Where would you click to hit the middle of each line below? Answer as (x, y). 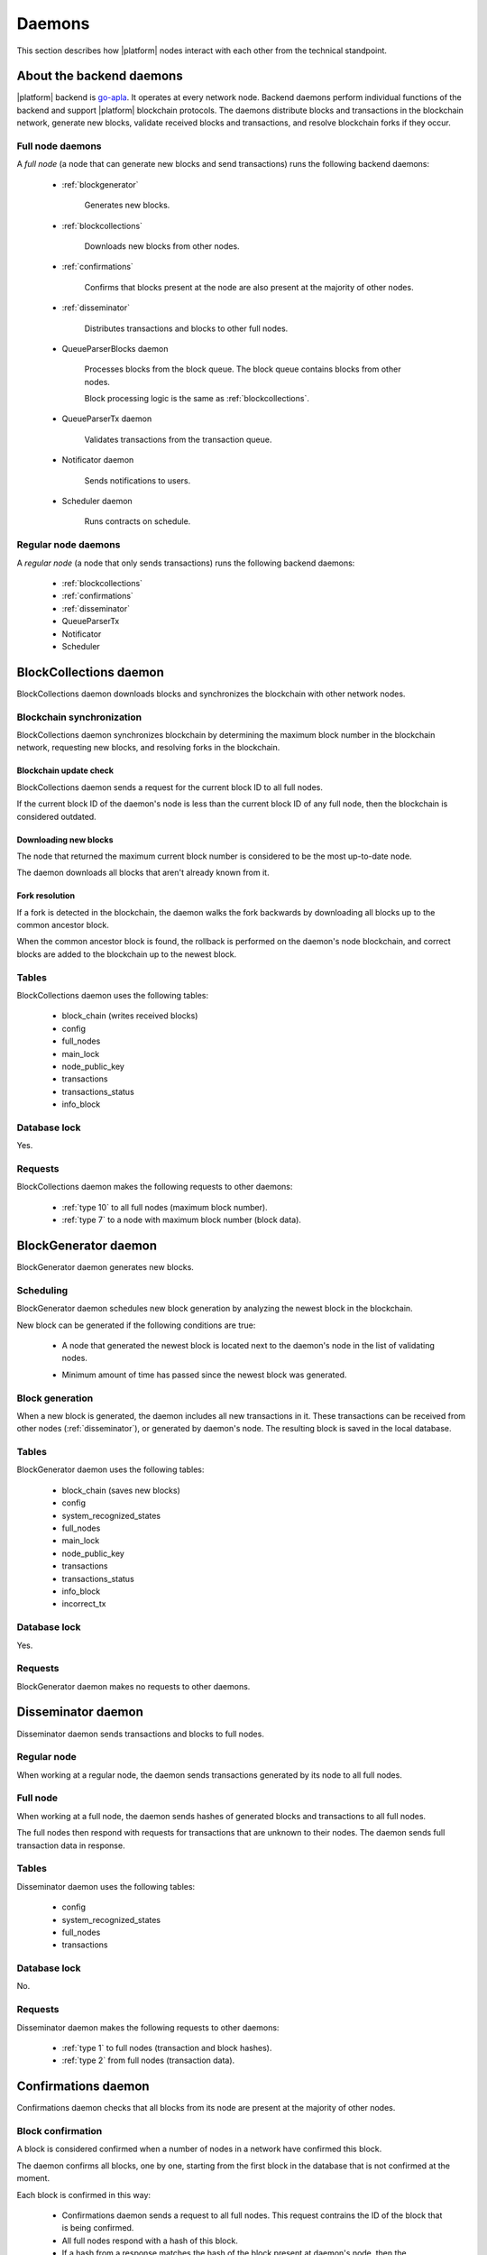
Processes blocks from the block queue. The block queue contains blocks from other (243, 369)
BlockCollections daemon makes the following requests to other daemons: (155, 1187)
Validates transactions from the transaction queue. (178, 439)
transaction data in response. (71, 1845)
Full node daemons (59, 146)
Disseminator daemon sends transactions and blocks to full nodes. (141, 1734)
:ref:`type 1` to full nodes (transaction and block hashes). (167, 2048)
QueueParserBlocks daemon (115, 348)
